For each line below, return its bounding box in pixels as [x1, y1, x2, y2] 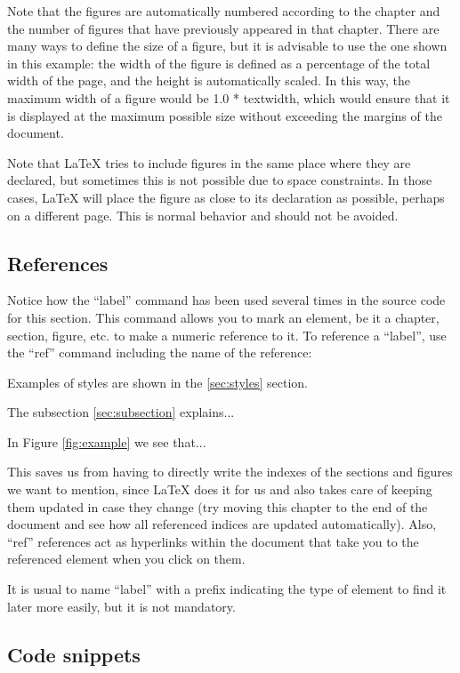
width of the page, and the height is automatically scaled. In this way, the [7, 71, 410, 90]
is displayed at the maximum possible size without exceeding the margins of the [7, 106, 442, 124]
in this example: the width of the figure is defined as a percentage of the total [7, 53, 431, 72]
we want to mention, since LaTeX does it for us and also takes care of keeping [7, 480, 432, 499]
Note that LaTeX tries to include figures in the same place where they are [7, 153, 411, 172]
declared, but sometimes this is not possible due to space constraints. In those [7, 171, 432, 189]
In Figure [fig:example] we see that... [7, 432, 206, 451]
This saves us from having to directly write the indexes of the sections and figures [7, 462, 453, 481]
